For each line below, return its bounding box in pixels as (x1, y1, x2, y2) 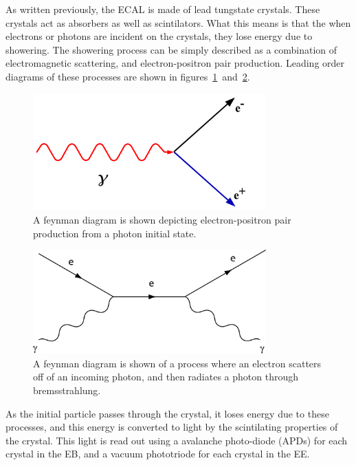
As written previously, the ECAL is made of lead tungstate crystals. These (5, 2, 320, 16)
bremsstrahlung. (33, 383, 101, 398)
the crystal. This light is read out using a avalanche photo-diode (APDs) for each (5, 433, 348, 447)
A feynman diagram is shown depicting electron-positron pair (33, 213, 291, 227)
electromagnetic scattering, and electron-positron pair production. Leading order (5, 56, 345, 70)
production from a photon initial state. (33, 226, 197, 240)
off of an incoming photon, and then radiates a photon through (33, 369, 298, 384)
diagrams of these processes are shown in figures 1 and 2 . (5, 69, 250, 83)
